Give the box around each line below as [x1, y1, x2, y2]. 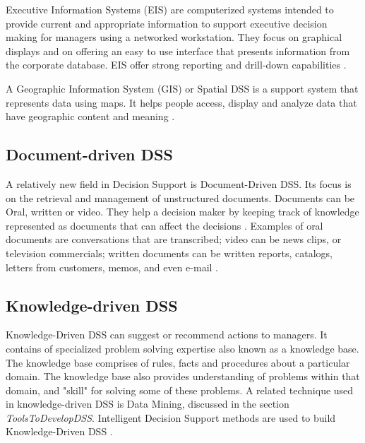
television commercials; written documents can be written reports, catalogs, [6, 245, 333, 260]
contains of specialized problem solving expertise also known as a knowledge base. [6, 341, 359, 355]
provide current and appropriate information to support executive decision [6, 16, 328, 30]
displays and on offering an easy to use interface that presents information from [6, 43, 350, 58]
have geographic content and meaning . [6, 109, 175, 124]
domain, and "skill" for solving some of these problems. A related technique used [6, 382, 354, 397]
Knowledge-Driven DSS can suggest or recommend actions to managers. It [6, 327, 328, 342]
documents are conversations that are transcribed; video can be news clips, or [6, 232, 342, 247]
